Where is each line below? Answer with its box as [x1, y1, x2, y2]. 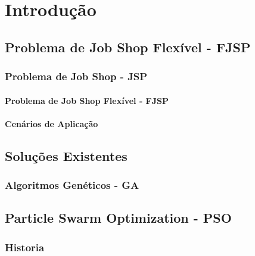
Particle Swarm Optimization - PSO [5, 208, 232, 227]
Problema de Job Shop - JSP [5, 69, 148, 84]
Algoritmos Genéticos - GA [5, 178, 139, 192]
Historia [5, 239, 45, 254]
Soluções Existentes [5, 146, 128, 165]
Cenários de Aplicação [5, 117, 98, 129]
